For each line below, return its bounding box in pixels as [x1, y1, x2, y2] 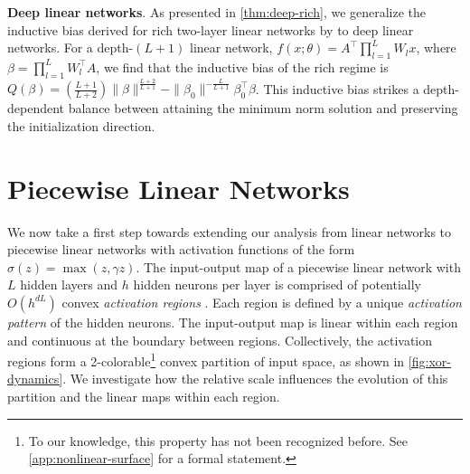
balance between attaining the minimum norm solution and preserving [68, 99, 458, 118]
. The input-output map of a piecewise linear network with [136, 257, 461, 276]
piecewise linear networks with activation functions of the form [7, 240, 355, 259]
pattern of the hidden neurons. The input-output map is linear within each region [7, 312, 458, 331]
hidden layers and [20, 275, 118, 294]
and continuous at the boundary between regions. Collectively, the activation [7, 330, 433, 349]
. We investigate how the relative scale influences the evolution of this [62, 369, 448, 388]
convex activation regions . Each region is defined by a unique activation [61, 292, 462, 311]
